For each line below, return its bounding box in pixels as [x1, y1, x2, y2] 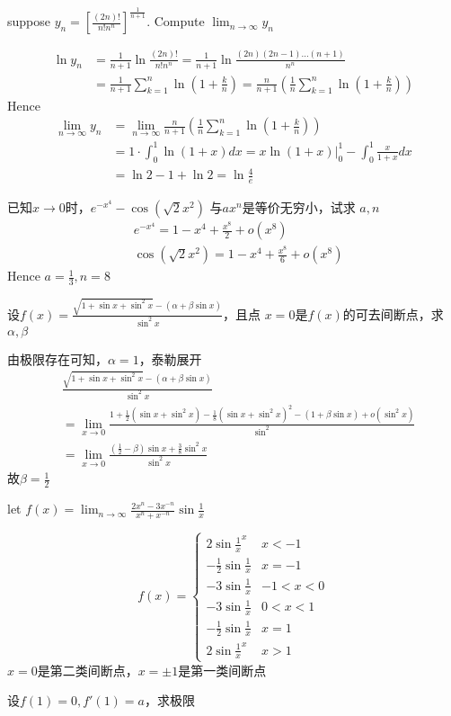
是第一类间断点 [178, 660, 267, 679]
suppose [7, 12, 50, 31]
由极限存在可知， [7, 349, 108, 368]
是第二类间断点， [37, 660, 138, 679]
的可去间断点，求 [342, 304, 444, 323]
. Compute [146, 12, 205, 31]
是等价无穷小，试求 [242, 198, 356, 217]
